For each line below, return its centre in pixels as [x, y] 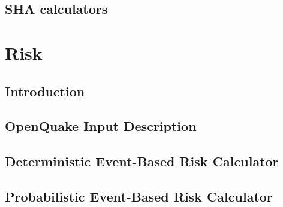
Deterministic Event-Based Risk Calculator [142, 161]
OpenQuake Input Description [101, 126]
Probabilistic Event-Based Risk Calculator [139, 196]
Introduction [45, 91]
